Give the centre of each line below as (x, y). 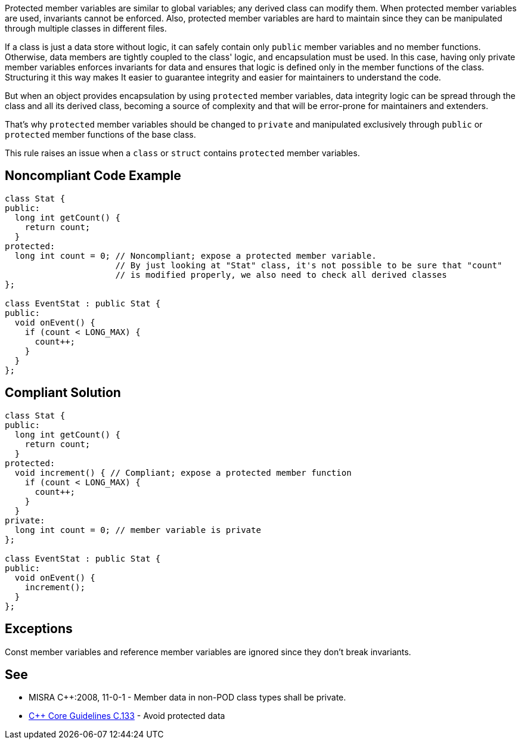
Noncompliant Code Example (93, 176)
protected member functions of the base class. (100, 134)
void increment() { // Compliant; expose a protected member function (183, 472)
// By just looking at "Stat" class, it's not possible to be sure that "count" (309, 265)
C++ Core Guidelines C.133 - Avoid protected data (127, 716)
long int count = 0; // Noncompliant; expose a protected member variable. (196, 255)
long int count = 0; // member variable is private (138, 530)
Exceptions (39, 629)
